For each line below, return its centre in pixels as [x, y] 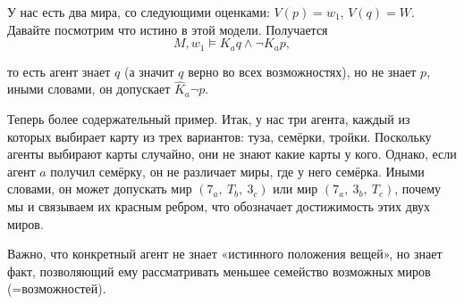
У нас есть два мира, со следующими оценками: [139, 12]
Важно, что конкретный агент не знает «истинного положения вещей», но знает [225, 254]
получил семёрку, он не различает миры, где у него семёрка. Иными [237, 171]
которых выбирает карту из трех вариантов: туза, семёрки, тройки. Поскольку [219, 136]
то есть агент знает [59, 71]
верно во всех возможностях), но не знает [302, 71]
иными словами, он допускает [89, 89]
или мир [295, 189]
